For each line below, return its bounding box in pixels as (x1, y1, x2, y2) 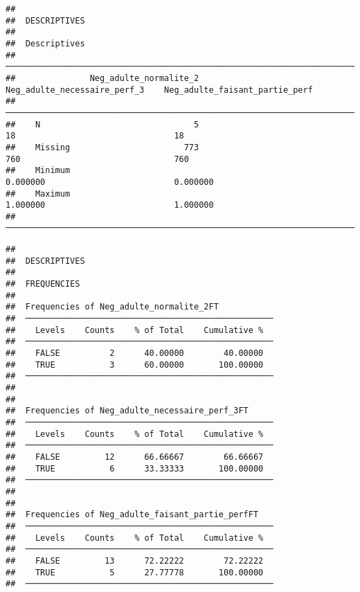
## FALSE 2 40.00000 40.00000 (6, 348, 264, 359)
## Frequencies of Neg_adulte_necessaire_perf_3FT (6, 406, 249, 416)
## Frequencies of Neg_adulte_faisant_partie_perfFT (6, 510, 259, 520)
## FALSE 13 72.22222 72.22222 (6, 555, 264, 566)
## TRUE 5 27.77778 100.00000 (6, 567, 264, 577)
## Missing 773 (6, 142, 199, 152)
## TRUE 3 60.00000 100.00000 (6, 359, 264, 370)
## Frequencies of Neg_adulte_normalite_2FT (6, 302, 219, 312)
